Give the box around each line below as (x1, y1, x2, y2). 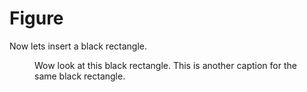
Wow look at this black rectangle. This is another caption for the (34, 59, 297, 71)
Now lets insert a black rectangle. (9, 40, 148, 52)
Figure (9, 7, 64, 30)
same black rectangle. (34, 70, 126, 82)
